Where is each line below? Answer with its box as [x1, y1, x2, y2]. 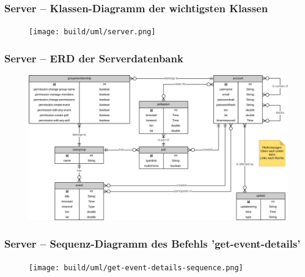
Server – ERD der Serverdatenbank [4, 50, 183, 65]
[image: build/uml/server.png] [29, 28, 156, 37]
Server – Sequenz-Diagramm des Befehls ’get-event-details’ [4, 236, 301, 251]
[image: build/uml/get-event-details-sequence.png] [29, 263, 243, 272]
